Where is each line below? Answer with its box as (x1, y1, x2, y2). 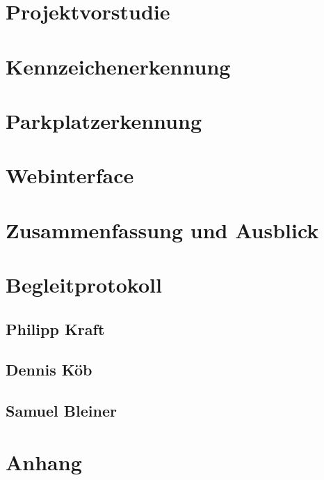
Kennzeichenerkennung (6, 52, 231, 80)
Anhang (6, 447, 82, 476)
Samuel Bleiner (6, 400, 117, 421)
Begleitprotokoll (6, 270, 162, 299)
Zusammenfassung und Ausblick (6, 215, 319, 244)
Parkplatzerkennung (6, 106, 202, 134)
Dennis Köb (6, 359, 92, 380)
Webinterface (6, 161, 134, 189)
